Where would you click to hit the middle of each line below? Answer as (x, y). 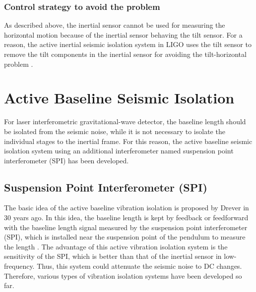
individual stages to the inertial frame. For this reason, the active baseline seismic (128, 141)
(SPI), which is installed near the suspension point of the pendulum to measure (125, 237)
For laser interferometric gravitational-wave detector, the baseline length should (125, 122)
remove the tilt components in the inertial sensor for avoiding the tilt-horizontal (125, 54)
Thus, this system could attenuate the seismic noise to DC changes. (139, 266)
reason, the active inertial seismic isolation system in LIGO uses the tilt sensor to (128, 44)
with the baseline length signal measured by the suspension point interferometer (126, 227)
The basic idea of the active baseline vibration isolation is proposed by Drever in (127, 208)
